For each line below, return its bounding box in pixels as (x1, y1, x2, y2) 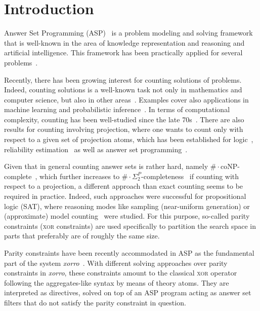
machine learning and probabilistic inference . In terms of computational (4, 104, 230, 115)
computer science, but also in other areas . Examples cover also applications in (4, 94, 249, 105)
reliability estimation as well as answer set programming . (4, 144, 188, 154)
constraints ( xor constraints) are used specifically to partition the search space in (4, 220, 256, 231)
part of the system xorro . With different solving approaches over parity (4, 257, 228, 268)
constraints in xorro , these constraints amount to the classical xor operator (4, 267, 237, 278)
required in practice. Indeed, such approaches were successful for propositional (4, 191, 246, 201)
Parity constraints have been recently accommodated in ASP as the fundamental (4, 248, 254, 258)
